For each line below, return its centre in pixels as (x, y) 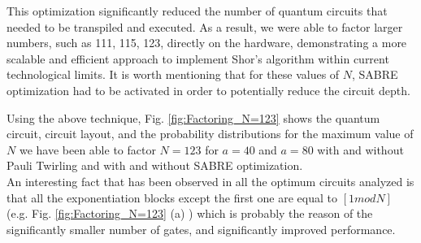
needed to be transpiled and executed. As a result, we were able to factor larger (205, 26)
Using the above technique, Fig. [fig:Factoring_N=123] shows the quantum (193, 117)
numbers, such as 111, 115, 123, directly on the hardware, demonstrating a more (207, 43)
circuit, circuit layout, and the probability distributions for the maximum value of (210, 134)
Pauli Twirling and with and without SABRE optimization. (155, 165)
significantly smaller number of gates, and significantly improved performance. (201, 229)
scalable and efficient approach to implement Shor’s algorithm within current (198, 58)
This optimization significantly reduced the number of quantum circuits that (197, 11)
